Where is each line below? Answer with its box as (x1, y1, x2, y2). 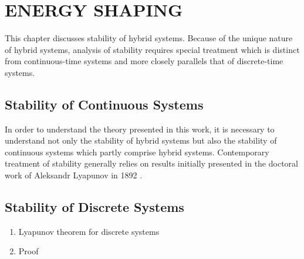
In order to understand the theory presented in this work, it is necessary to (5, 122, 275, 135)
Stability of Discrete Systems (5, 198, 184, 216)
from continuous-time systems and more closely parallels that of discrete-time (5, 55, 283, 67)
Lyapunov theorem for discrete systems (18, 225, 160, 237)
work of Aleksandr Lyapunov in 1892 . (5, 169, 143, 181)
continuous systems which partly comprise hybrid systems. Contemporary (5, 145, 269, 158)
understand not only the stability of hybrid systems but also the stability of (5, 134, 277, 147)
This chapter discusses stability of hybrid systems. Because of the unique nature (5, 32, 293, 44)
